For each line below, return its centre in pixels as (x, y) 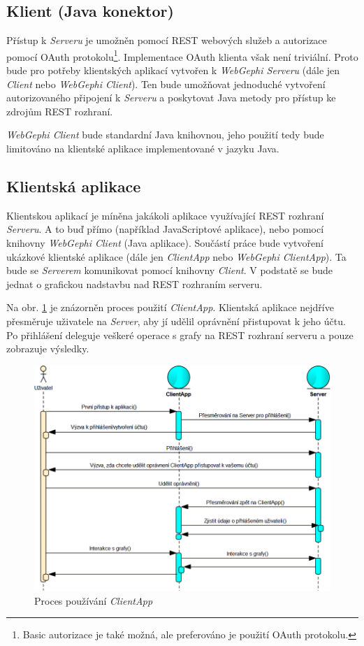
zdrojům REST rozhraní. (60, 111)
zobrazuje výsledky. (48, 349)
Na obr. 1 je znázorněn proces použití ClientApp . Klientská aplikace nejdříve (170, 307)
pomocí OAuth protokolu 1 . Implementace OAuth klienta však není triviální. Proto (182, 55)
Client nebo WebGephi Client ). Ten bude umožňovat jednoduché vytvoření (166, 84)
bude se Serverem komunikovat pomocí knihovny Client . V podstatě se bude (170, 270)
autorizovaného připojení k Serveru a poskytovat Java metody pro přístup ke (171, 98)
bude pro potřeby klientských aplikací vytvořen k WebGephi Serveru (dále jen (173, 70)
